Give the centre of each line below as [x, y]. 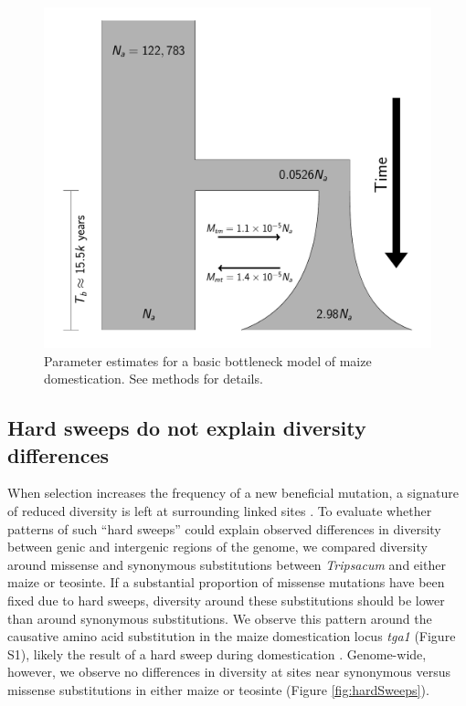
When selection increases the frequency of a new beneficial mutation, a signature [233, 493]
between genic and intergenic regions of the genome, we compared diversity [217, 547]
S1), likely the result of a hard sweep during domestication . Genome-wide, [217, 653]
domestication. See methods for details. [154, 379]
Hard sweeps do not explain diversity [187, 428]
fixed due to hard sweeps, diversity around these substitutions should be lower [226, 600]
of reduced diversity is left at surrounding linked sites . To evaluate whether [220, 511]
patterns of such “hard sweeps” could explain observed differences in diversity [224, 528]
